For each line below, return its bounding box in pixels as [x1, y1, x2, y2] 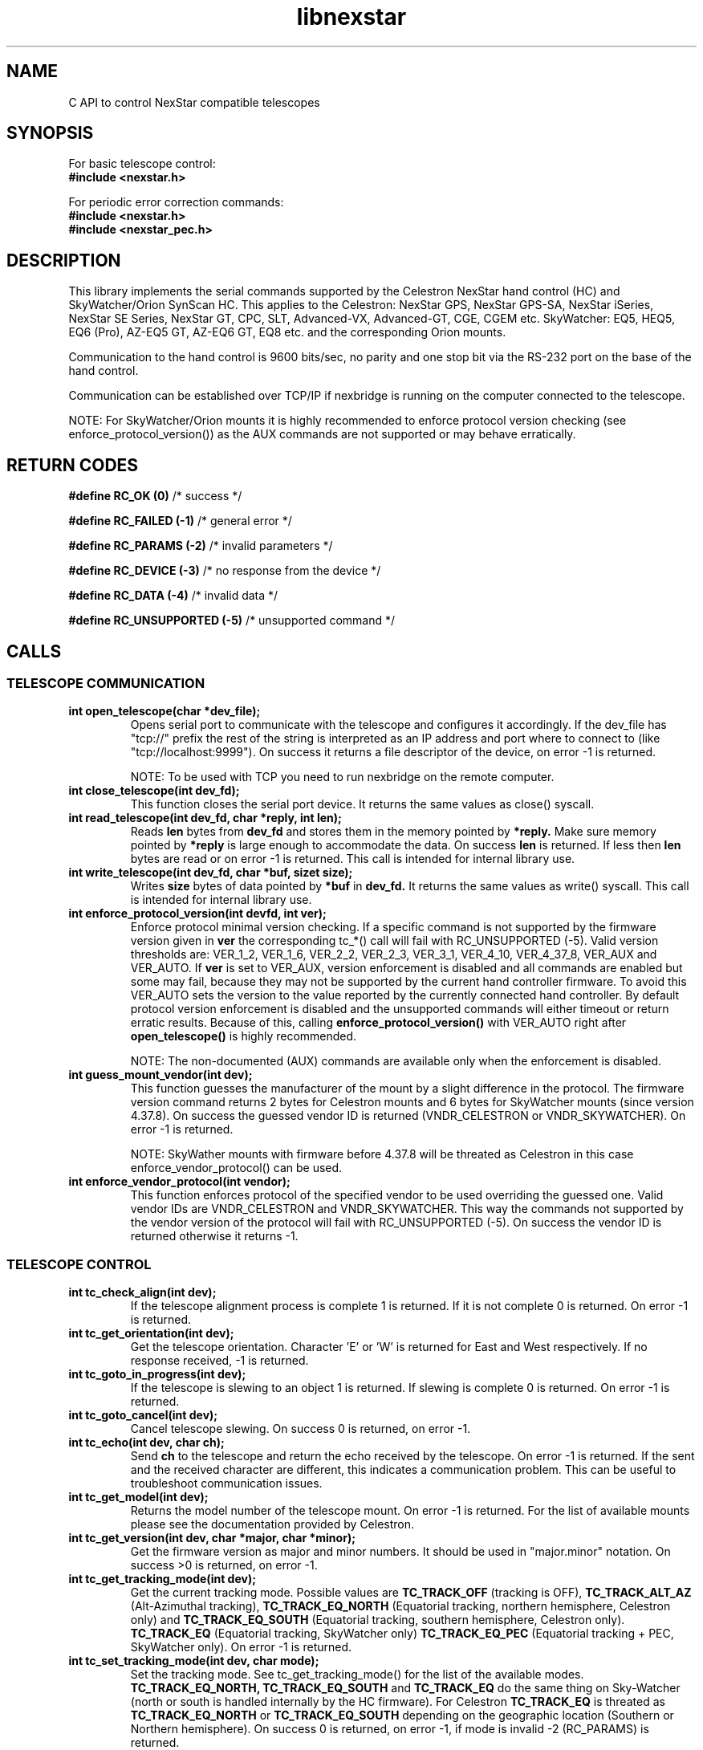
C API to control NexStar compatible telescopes [68, 95, 320, 109]
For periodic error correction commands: [68, 195, 284, 210]
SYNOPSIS [6, 123, 94, 144]
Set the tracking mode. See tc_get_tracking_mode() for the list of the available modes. [130, 1667, 584, 1682]
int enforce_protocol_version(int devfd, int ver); [68, 906, 327, 921]
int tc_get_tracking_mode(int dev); [68, 1572, 256, 1586]
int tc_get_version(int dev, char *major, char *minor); [68, 1531, 356, 1545]
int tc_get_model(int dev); [68, 1490, 209, 1504]
